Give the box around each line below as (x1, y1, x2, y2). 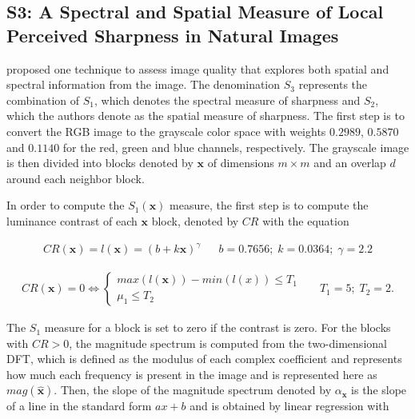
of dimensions (207, 154, 274, 171)
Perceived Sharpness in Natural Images (6, 22, 339, 47)
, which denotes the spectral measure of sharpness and (94, 91, 361, 108)
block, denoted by (151, 212, 239, 229)
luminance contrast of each (6, 212, 138, 229)
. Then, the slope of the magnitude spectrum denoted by (54, 381, 332, 398)
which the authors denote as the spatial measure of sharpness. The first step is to (6, 107, 405, 124)
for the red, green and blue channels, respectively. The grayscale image (62, 138, 409, 155)
